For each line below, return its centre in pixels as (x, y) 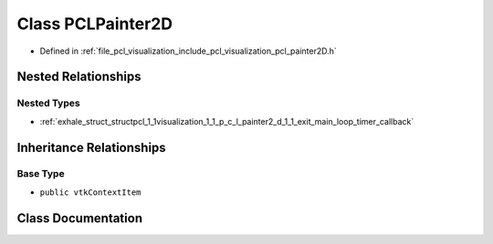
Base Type (41, 174)
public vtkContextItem (90, 192)
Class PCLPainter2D (95, 24)
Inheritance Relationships (91, 147)
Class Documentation (80, 218)
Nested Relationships (79, 77)
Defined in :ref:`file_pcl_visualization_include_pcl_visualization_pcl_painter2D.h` (188, 51)
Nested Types (49, 103)
